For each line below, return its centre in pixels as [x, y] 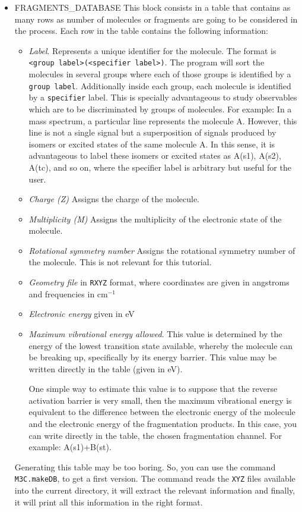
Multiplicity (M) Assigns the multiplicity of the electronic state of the [155, 219]
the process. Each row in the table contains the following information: [141, 31]
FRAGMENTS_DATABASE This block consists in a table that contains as [152, 7]
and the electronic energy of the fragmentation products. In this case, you [163, 424]
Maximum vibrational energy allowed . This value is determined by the [155, 333]
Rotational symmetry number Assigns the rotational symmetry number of [162, 250]
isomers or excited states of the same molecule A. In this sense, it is [152, 144]
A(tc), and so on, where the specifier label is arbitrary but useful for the [160, 167]
